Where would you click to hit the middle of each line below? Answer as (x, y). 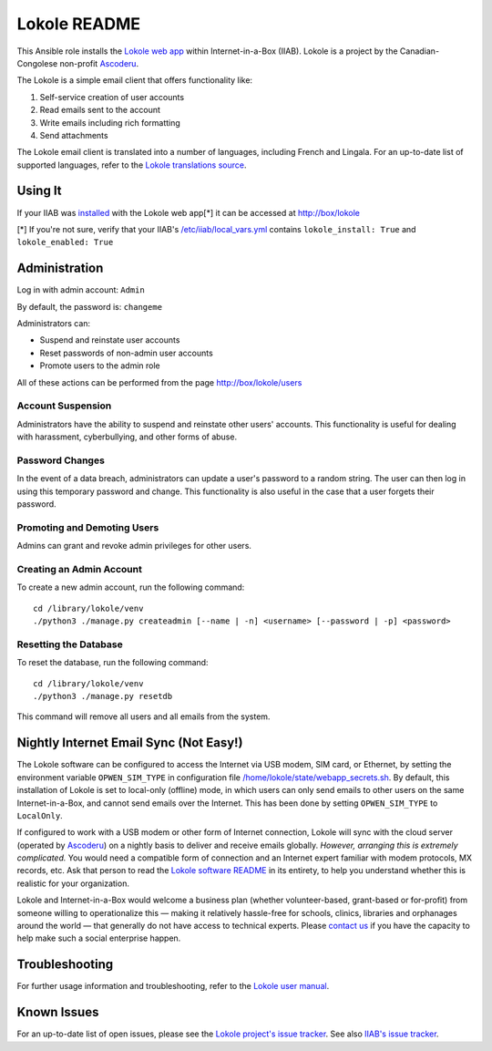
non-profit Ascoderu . (99, 63)
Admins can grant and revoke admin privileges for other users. (134, 546)
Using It (40, 191)
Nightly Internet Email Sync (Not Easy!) (130, 743)
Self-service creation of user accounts (112, 97)
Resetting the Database (70, 644)
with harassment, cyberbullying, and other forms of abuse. (127, 437)
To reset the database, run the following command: (113, 663)
